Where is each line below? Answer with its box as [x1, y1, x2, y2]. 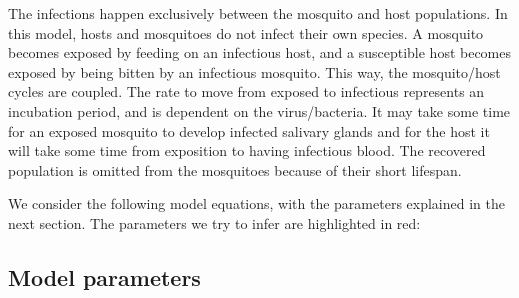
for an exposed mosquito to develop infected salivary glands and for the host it [8, 120, 490, 141]
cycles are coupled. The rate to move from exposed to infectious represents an [8, 81, 485, 102]
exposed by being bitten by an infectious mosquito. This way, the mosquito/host [8, 61, 501, 82]
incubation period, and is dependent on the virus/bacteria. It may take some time [8, 100, 511, 121]
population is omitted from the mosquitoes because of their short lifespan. [8, 159, 462, 180]
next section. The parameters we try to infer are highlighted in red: [8, 212, 421, 233]
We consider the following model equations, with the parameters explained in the [8, 193, 505, 214]
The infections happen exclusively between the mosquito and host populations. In [8, 3, 508, 23]
